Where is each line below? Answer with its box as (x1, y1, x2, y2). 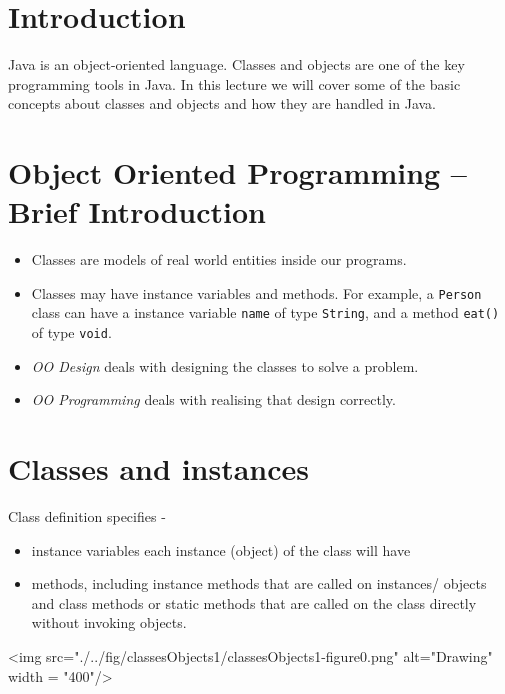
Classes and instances (8, 448, 310, 489)
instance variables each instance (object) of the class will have (31, 539, 411, 560)
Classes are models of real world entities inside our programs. (31, 249, 407, 270)
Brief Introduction (8, 191, 266, 232)
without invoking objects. (31, 612, 187, 633)
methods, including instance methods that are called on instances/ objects (31, 573, 487, 594)
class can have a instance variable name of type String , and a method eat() (31, 302, 500, 323)
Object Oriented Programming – (8, 152, 467, 193)
